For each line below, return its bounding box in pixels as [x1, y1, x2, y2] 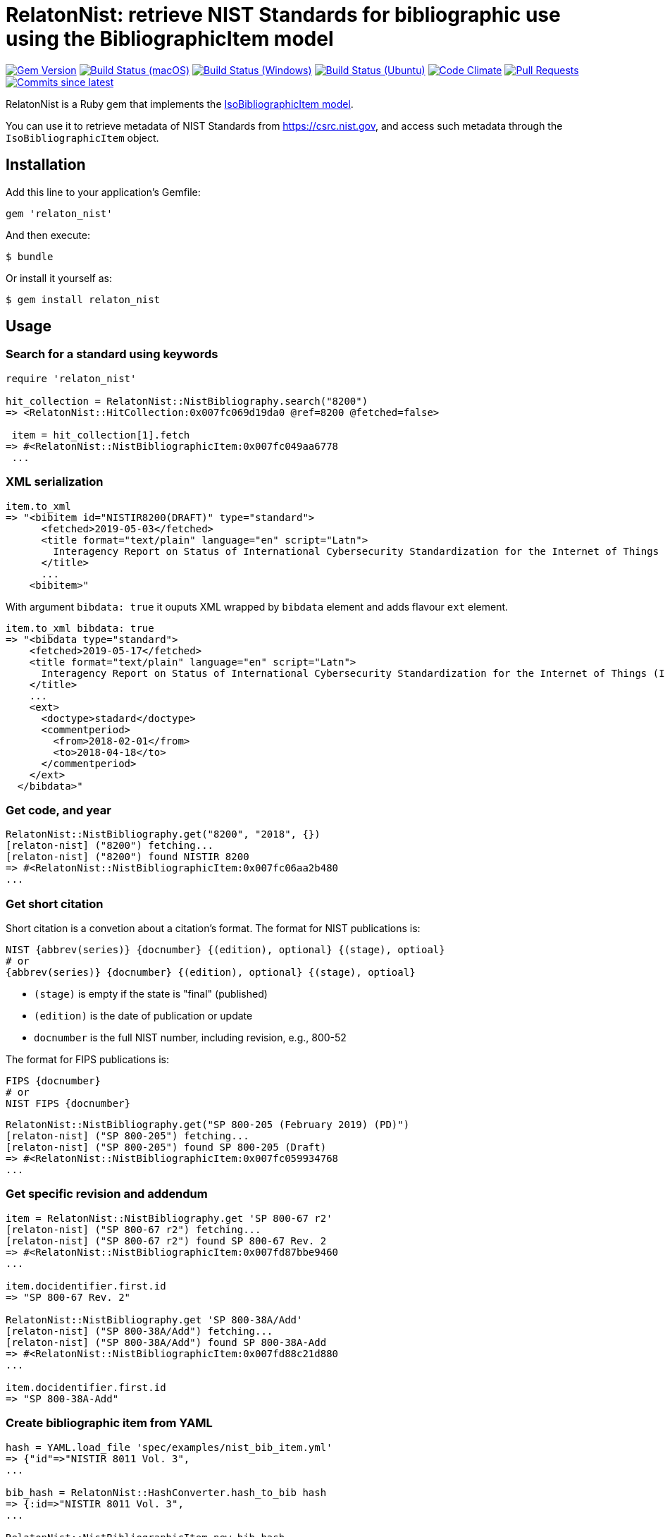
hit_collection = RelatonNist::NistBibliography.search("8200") [6, 395, 368, 407]
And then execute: [6, 228, 90, 241]
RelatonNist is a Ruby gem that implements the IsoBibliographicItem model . [6, 97, 354, 110]
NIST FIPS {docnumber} [6, 1098, 131, 1110]
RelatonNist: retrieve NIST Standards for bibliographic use [6, 3, 561, 27]
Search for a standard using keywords [6, 347, 218, 362]
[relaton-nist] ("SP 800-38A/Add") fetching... [6, 1325, 273, 1337]
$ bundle [6, 250, 54, 262]
